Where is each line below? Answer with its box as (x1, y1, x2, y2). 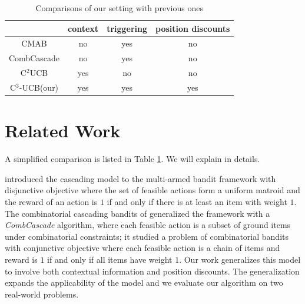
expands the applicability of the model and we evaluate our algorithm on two (5, 276, 283, 289)
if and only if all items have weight (47, 253, 173, 265)
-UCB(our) (19, 81, 59, 93)
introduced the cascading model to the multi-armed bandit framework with (5, 172, 276, 184)
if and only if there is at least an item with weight (107, 195, 287, 207)
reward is (5, 253, 38, 265)
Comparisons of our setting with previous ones (35, 2, 203, 14)
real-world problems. (5, 288, 79, 300)
